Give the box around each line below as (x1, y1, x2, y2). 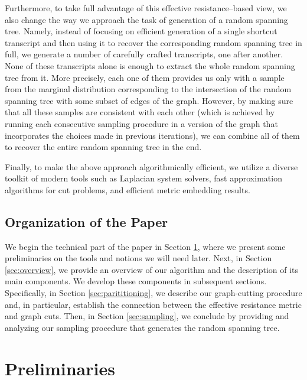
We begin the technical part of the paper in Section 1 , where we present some (5, 240, 286, 252)
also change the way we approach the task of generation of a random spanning (5, 13, 288, 25)
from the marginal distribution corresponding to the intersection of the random (5, 83, 292, 95)
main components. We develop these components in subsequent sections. (5, 275, 267, 287)
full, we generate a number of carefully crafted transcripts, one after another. (5, 48, 283, 60)
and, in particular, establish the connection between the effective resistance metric (5, 298, 302, 310)
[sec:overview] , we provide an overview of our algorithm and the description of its (5, 263, 299, 275)
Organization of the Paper (5, 212, 168, 230)
